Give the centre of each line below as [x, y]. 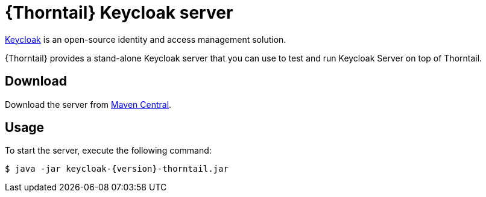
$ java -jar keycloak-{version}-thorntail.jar [117, 169]
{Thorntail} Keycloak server [119, 13]
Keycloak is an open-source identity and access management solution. [146, 39]
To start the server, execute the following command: [108, 151]
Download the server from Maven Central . [88, 104]
